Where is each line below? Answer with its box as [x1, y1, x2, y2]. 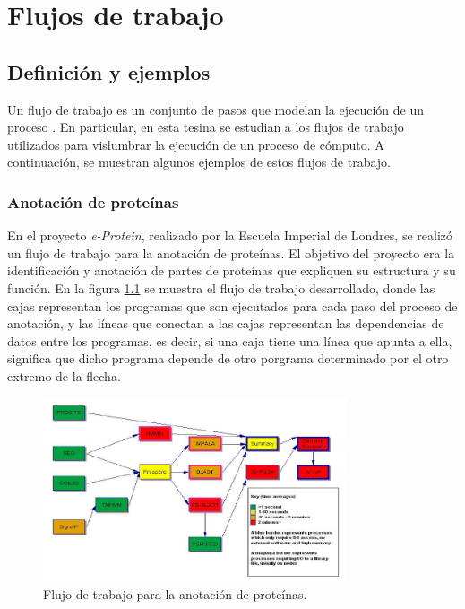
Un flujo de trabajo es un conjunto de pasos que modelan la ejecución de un [7, 100, 425, 118]
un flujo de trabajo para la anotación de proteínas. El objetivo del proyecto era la [7, 243, 455, 262]
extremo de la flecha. [7, 366, 121, 385]
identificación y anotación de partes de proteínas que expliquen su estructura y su [7, 261, 456, 280]
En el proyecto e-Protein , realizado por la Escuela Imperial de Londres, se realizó [7, 226, 453, 245]
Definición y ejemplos [7, 57, 211, 85]
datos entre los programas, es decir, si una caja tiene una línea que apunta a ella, [7, 331, 452, 350]
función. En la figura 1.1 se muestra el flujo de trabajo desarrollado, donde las [7, 278, 435, 297]
